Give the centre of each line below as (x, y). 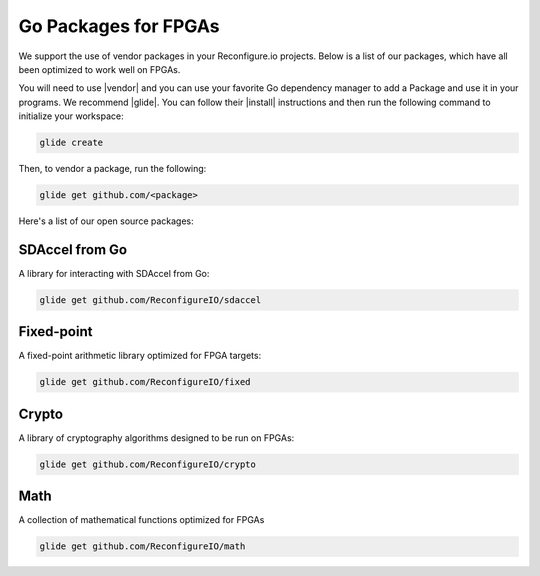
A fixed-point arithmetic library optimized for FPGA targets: (140, 356)
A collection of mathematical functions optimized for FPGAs (141, 520)
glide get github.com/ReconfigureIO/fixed (145, 382)
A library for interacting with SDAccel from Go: (114, 273)
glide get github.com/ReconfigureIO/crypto (148, 464)
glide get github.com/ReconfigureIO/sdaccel (150, 299)
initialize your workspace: (71, 116)
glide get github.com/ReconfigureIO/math (142, 546)
